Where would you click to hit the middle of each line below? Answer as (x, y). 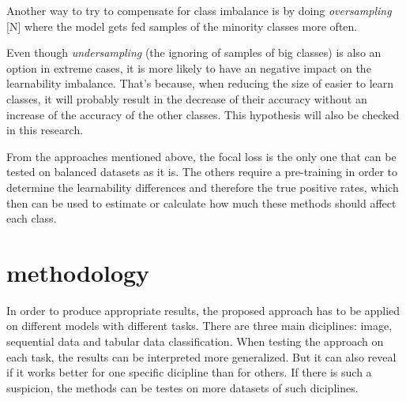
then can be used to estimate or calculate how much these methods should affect (201, 202)
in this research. (45, 130)
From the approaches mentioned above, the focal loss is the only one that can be (201, 156)
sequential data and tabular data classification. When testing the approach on (195, 341)
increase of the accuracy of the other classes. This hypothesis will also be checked (203, 114)
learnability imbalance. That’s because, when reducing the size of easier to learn (200, 83)
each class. (32, 218)
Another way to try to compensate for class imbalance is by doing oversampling (199, 10)
